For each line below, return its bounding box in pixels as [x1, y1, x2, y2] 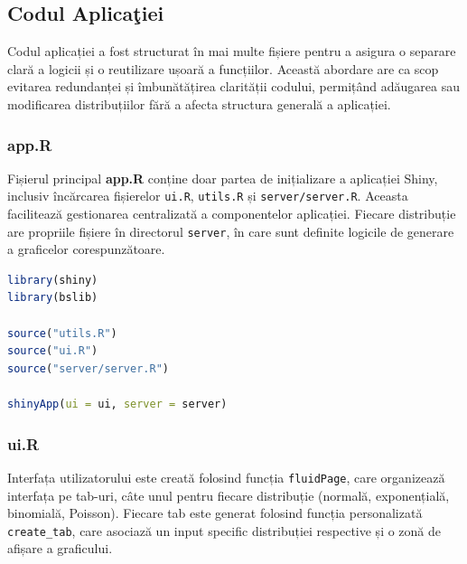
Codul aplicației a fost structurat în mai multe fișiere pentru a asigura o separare [7, 42, 456, 61]
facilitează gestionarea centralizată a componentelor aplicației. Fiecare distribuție [7, 204, 456, 223]
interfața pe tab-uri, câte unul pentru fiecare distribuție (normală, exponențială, [7, 485, 450, 504]
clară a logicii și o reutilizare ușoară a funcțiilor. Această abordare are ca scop [7, 59, 439, 78]
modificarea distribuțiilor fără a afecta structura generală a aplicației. [7, 94, 391, 113]
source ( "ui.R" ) [7, 344, 98, 358]
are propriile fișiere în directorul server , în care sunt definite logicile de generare [7, 221, 454, 240]
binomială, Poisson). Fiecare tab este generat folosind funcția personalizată [7, 503, 423, 522]
